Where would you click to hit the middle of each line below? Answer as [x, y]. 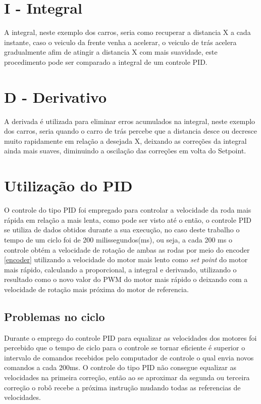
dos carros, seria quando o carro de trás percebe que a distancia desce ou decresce [130, 131]
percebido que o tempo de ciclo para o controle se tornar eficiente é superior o [125, 348]
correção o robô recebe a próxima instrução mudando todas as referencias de [122, 387]
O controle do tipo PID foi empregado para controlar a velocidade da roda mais [128, 210]
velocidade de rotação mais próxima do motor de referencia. [96, 289]
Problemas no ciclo [55, 316]
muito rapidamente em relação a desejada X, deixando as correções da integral [125, 140]
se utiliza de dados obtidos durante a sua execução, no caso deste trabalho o [122, 230]
